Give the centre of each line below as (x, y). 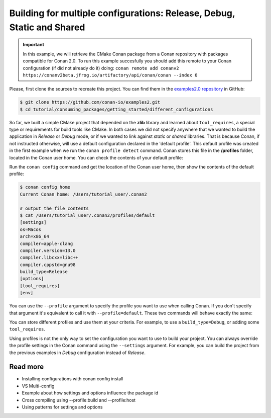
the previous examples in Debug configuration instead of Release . (77, 353)
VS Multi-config (38, 386)
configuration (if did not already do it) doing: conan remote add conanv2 (101, 68)
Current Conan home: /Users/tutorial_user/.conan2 (84, 194)
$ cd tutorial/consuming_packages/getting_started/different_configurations (116, 109)
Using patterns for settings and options (62, 407)
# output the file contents (54, 208)
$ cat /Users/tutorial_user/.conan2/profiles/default (87, 215)
